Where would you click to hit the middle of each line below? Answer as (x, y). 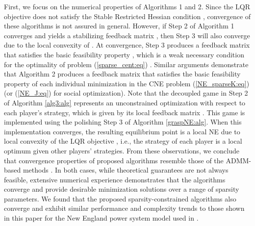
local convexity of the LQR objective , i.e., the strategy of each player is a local (123, 141)
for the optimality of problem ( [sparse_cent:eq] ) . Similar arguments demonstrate (126, 64)
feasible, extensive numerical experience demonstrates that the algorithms (115, 179)
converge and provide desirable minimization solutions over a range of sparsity (122, 189)
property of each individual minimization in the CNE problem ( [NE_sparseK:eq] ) (127, 83)
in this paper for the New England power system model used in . (101, 218)
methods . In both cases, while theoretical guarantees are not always (126, 170)
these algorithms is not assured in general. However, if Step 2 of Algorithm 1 (119, 26)
